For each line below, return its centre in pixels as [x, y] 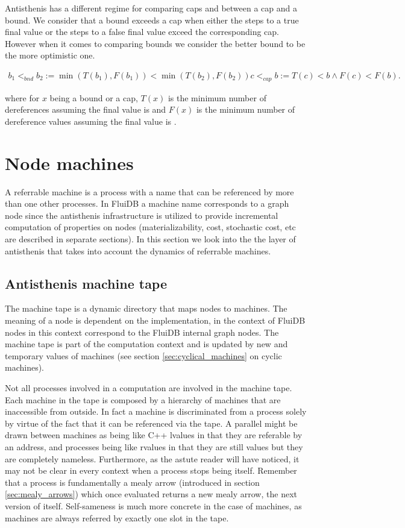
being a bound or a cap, [94, 97]
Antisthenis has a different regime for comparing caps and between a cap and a [151, 8]
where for [22, 97]
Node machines [69, 162]
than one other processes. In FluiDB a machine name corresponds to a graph [147, 203]
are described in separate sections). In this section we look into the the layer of [150, 239]
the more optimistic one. [50, 55]
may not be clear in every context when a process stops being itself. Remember [151, 470]
